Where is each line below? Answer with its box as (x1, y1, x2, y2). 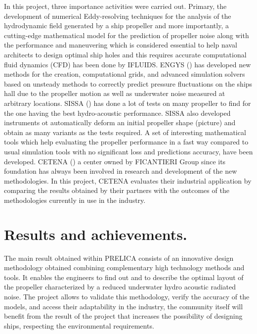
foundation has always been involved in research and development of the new (4, 166, 237, 176)
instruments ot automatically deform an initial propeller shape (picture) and (4, 117, 236, 128)
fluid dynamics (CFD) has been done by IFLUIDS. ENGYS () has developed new (4, 59, 251, 69)
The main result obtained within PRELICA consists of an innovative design (4, 252, 234, 263)
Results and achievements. (4, 224, 187, 244)
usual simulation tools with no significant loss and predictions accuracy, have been (4, 146, 253, 156)
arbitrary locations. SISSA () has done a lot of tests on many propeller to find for (4, 97, 251, 108)
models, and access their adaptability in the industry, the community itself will (4, 301, 243, 311)
